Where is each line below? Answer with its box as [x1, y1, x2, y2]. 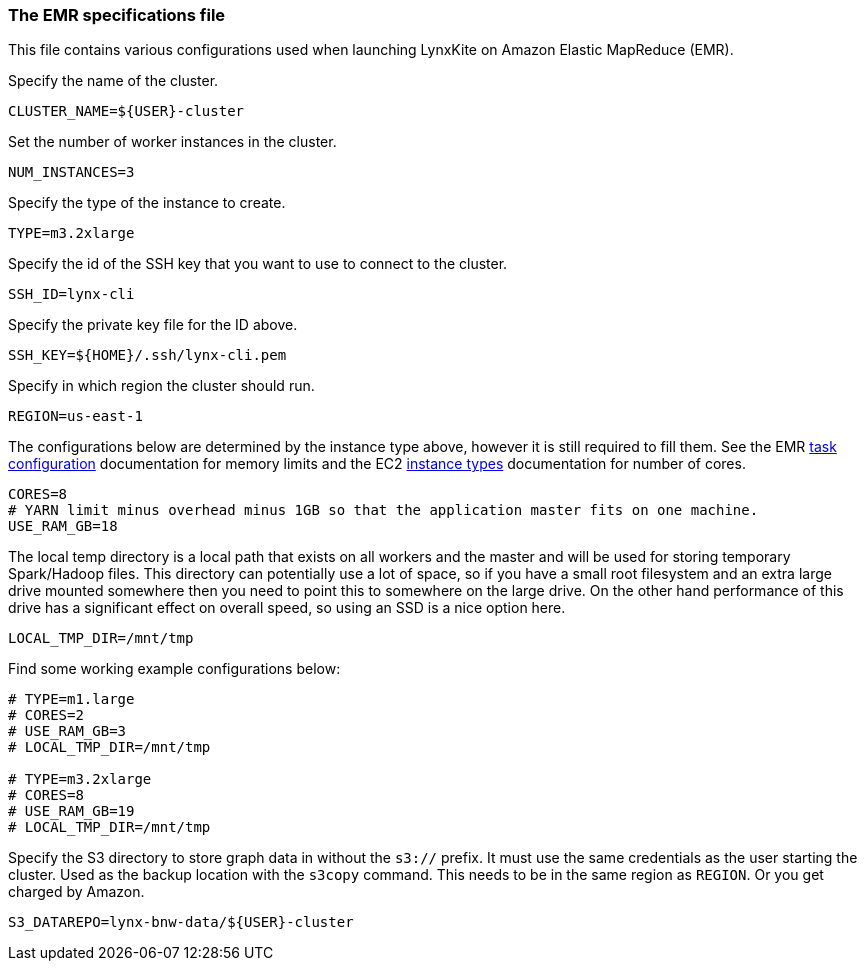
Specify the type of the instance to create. [8, 194, 286, 212]
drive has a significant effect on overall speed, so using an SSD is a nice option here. [8, 599, 566, 617]
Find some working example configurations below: [8, 660, 341, 678]
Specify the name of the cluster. [8, 72, 219, 90]
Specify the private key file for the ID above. [8, 316, 298, 334]
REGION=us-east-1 [8, 408, 143, 425]
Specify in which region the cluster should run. [8, 377, 315, 395]
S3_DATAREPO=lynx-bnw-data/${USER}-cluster [8, 914, 354, 931]
